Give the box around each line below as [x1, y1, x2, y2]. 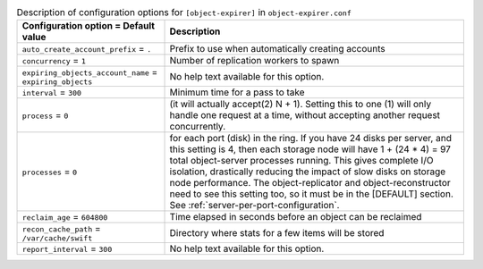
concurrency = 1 [21, 55, 87, 67]
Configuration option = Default [21, 20, 156, 32]
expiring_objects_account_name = [21, 66, 158, 79]
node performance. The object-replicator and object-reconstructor [169, 177, 451, 189]
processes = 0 [21, 165, 78, 178]
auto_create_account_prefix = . [21, 43, 152, 55]
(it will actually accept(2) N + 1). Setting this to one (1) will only [169, 98, 432, 111]
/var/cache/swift [21, 233, 93, 243]
